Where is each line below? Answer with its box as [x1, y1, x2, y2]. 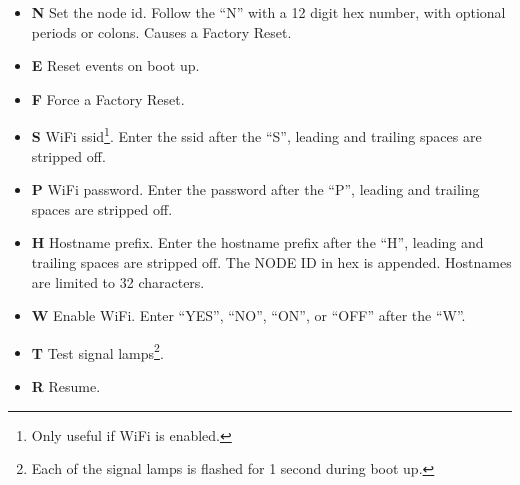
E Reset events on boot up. [31, 55, 200, 76]
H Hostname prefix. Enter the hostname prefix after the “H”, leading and [31, 232, 484, 253]
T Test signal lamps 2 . [31, 339, 164, 363]
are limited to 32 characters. [31, 271, 205, 292]
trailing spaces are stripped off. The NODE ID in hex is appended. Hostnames [31, 252, 512, 272]
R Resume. [31, 376, 101, 397]
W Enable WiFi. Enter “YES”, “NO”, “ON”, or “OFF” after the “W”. [31, 305, 466, 326]
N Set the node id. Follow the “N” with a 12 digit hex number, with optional [31, 2, 506, 22]
